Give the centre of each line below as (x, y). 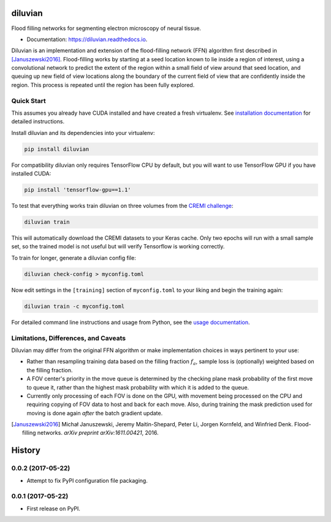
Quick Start (29, 101)
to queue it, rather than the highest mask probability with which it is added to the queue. (138, 387)
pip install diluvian (57, 149)
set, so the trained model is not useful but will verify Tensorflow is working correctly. (118, 247)
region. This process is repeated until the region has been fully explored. (103, 85)
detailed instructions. (38, 121)
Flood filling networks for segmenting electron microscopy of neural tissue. (106, 28)
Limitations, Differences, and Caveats (68, 338)
